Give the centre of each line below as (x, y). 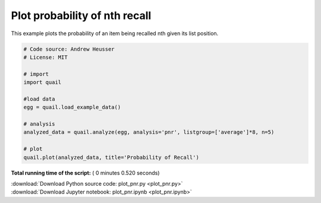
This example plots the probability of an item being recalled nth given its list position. (115, 33)
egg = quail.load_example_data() (72, 107)
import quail (43, 82)
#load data (39, 99)
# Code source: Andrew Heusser (69, 49)
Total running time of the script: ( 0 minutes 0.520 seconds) (85, 173)
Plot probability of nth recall (81, 15)
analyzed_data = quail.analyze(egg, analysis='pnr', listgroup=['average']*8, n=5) (149, 132)
